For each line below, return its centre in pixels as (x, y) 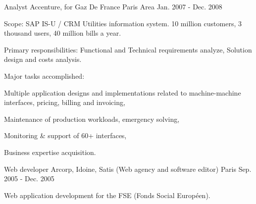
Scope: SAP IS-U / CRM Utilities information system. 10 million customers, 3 (123, 23)
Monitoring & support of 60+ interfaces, (65, 135)
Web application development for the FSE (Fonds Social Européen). (107, 195)
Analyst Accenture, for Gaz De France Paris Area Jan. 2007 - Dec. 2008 (113, 6)
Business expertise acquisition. (50, 152)
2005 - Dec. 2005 (29, 178)
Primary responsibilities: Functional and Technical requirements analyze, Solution (128, 49)
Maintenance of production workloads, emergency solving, (92, 119)
